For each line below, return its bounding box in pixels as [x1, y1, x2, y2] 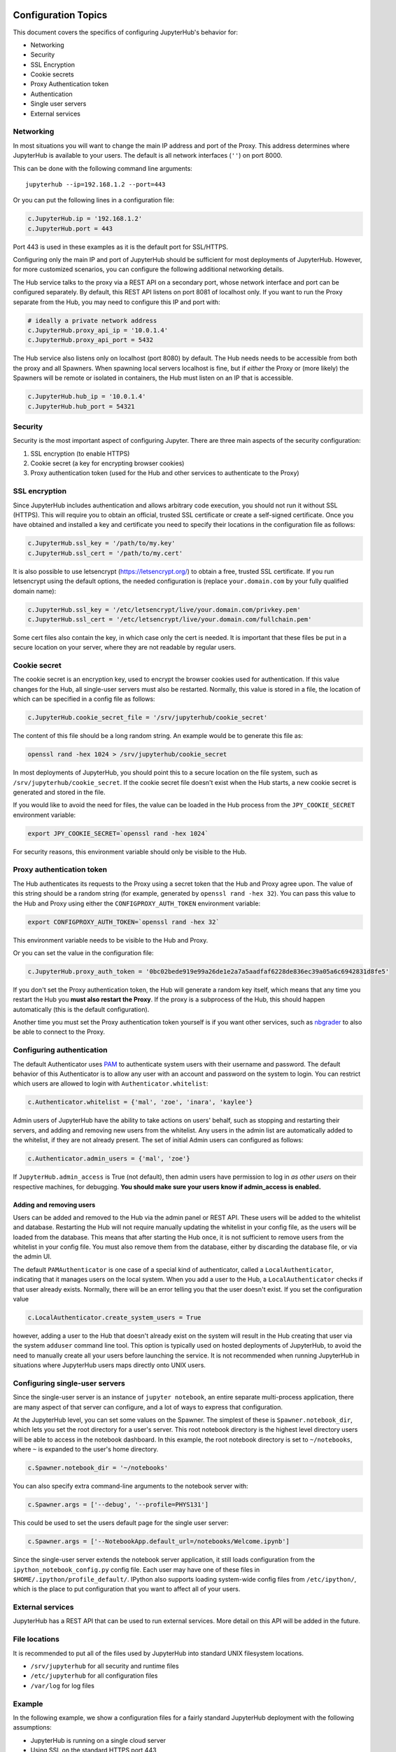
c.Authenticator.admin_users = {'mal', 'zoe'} [27, 1155, 190, 1163]
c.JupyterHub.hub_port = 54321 [27, 402, 136, 410]
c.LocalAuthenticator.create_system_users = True [27, 1314, 201, 1322]
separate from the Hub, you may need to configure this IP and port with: [13, 298, 220, 306]
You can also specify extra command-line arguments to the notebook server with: [13, 1482, 248, 1491]
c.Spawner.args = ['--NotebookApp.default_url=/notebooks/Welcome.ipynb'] [27, 1538, 290, 1545]
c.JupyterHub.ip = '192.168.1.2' [27, 214, 143, 223]
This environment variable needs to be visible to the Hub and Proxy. [13, 936, 208, 944]
